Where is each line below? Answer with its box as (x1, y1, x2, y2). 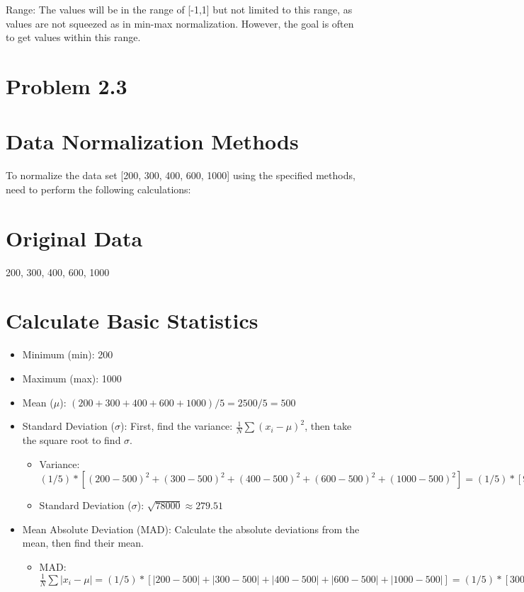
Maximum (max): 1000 (22, 370, 122, 385)
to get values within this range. (6, 30, 141, 45)
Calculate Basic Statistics (6, 306, 258, 335)
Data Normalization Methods (6, 127, 299, 156)
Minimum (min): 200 (22, 347, 113, 362)
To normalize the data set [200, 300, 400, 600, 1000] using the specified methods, (6, 168, 355, 183)
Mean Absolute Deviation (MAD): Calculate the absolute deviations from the (22, 521, 360, 536)
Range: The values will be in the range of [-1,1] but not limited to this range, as (6, 2, 353, 16)
